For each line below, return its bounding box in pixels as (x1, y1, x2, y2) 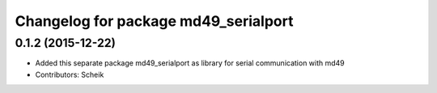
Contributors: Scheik (35, 70, 104, 79)
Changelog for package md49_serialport (15, 12, 294, 30)
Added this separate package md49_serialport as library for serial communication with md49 (35, 58, 346, 68)
